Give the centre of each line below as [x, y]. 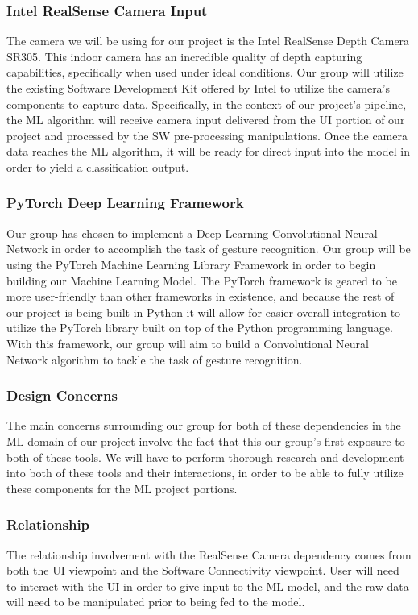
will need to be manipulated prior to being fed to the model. [156, 602]
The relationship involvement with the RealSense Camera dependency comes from [209, 554]
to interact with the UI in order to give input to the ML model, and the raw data [208, 586]
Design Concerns [62, 395]
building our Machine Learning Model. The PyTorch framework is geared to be [202, 280]
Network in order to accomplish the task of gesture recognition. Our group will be [209, 249]
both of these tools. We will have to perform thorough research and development [205, 457]
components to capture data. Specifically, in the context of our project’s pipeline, [207, 104]
